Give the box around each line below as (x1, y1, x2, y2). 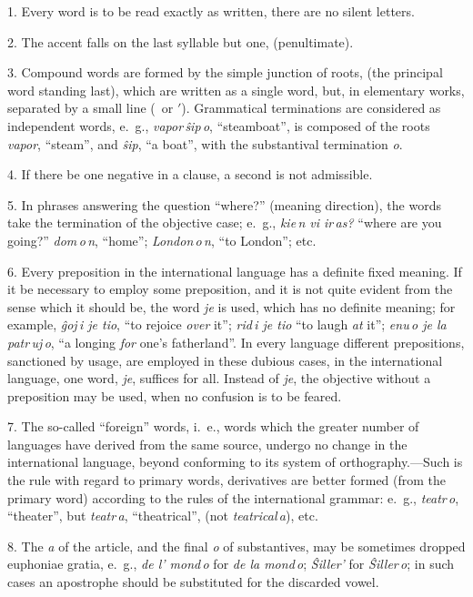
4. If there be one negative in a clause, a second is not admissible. (7, 165, 373, 184)
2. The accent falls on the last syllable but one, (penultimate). (7, 32, 354, 51)
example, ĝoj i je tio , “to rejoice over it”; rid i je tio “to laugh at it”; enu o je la (7, 315, 447, 334)
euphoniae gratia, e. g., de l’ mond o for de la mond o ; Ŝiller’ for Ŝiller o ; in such (7, 554, 455, 573)
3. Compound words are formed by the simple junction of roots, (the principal (7, 63, 443, 82)
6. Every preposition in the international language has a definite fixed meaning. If (7, 261, 462, 280)
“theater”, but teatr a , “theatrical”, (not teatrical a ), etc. (7, 506, 318, 525)
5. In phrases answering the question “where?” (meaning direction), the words (7, 195, 441, 214)
